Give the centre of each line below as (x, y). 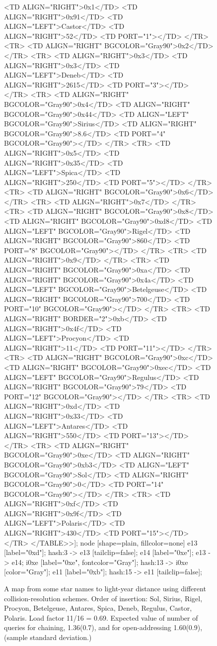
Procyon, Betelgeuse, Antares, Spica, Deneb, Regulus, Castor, (98, 608)
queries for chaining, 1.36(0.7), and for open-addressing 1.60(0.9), (103, 627)
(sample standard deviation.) (48, 637)
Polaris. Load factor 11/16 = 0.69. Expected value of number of (101, 617)
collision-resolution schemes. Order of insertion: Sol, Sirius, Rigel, (103, 598)
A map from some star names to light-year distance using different (105, 589)
